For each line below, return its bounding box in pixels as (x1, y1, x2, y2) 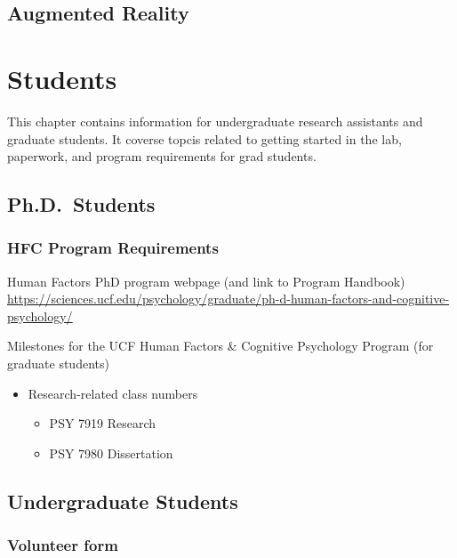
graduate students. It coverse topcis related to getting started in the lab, (7, 129, 402, 148)
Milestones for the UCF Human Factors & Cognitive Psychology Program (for (7, 336, 434, 355)
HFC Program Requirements (7, 237, 219, 259)
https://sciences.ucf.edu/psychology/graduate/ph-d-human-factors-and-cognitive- (7, 289, 450, 308)
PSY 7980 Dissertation (49, 443, 173, 462)
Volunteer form (7, 534, 118, 556)
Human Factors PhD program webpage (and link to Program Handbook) (7, 271, 405, 290)
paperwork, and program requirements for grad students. (7, 147, 317, 166)
